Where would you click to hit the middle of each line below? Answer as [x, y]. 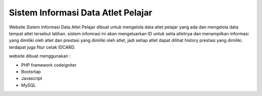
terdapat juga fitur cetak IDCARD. [42, 47]
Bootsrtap [31, 71]
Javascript [32, 78]
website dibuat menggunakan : [40, 56]
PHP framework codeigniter [49, 65]
